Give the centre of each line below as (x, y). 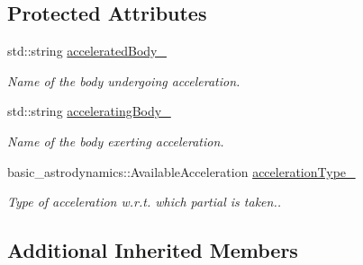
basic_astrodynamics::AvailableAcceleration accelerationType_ (181, 171)
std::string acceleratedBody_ (87, 51)
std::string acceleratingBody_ (89, 111)
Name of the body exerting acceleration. (116, 141)
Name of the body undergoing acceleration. (124, 80)
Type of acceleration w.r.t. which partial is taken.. (144, 202)
